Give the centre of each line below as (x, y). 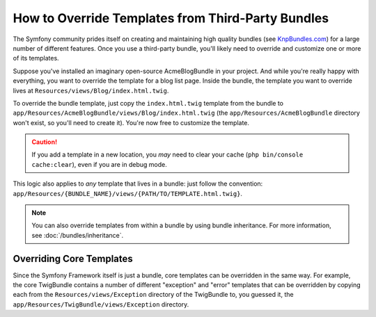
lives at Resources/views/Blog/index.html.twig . (91, 90)
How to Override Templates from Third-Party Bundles (171, 18)
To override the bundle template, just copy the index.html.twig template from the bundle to (148, 103)
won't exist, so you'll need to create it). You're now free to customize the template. (131, 122)
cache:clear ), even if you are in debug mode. (99, 164)
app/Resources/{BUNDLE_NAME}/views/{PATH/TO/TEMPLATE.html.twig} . (128, 193)
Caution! (45, 142)
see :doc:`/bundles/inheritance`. (78, 235)
